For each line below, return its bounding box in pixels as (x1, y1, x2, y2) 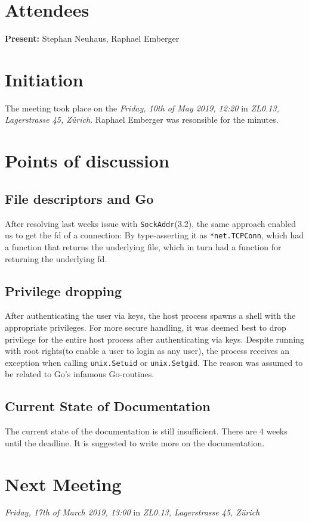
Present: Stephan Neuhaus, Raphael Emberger (5, 32, 180, 45)
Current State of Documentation (5, 397, 211, 415)
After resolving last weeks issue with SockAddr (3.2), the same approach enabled (5, 217, 296, 229)
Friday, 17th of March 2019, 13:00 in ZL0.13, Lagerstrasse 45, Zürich (5, 506, 260, 518)
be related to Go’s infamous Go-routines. (5, 368, 154, 380)
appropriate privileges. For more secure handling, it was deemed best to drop (5, 321, 286, 333)
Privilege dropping (5, 281, 122, 300)
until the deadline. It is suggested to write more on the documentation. (5, 436, 265, 449)
